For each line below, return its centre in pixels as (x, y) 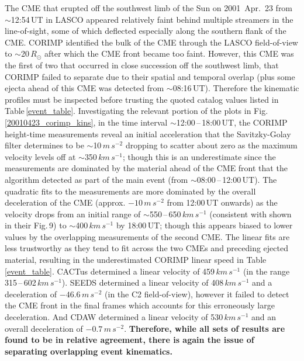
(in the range (266, 271)
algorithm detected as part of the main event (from (96, 179)
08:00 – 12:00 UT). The (237, 179)
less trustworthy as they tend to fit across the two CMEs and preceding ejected (147, 248)
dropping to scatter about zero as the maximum (211, 145)
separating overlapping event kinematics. (89, 351)
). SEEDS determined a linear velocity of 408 (143, 282)
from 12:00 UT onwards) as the (222, 202)
